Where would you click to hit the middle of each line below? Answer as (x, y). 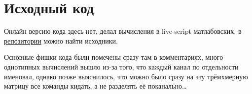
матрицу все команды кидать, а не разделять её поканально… (95, 86)
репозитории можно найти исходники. (61, 40)
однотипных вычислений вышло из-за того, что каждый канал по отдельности (121, 66)
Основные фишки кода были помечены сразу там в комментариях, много (114, 57)
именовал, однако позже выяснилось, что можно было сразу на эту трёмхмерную (126, 76)
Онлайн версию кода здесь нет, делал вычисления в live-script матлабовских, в (123, 31)
